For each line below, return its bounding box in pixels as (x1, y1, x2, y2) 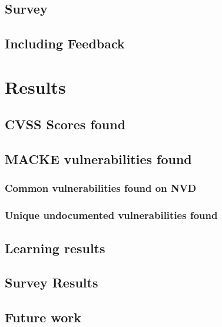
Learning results (5, 238, 105, 257)
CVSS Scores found (5, 115, 126, 133)
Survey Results (5, 273, 98, 292)
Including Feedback (5, 34, 125, 53)
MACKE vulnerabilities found (5, 150, 192, 168)
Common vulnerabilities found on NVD (5, 181, 197, 195)
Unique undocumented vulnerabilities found (5, 208, 218, 223)
